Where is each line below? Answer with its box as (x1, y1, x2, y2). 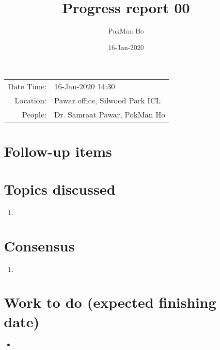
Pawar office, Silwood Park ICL (54, 95, 161, 106)
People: (22, 109, 47, 120)
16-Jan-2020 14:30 (54, 81, 115, 92)
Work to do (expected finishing (4, 292, 217, 312)
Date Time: (8, 81, 47, 92)
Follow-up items (4, 141, 112, 161)
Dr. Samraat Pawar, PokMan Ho (54, 109, 166, 120)
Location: (15, 95, 47, 106)
